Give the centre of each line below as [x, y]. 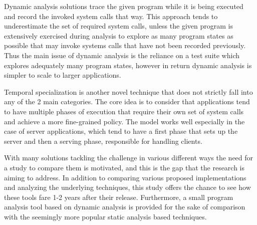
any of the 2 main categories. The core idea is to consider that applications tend [127, 101]
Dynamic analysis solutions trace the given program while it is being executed [124, 6]
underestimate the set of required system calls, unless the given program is [118, 26]
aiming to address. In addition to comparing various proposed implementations [125, 177]
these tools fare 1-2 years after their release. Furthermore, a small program [119, 197]
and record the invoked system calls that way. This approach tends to [111, 16]
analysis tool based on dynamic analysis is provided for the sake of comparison [125, 207]
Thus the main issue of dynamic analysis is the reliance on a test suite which [122, 55]
